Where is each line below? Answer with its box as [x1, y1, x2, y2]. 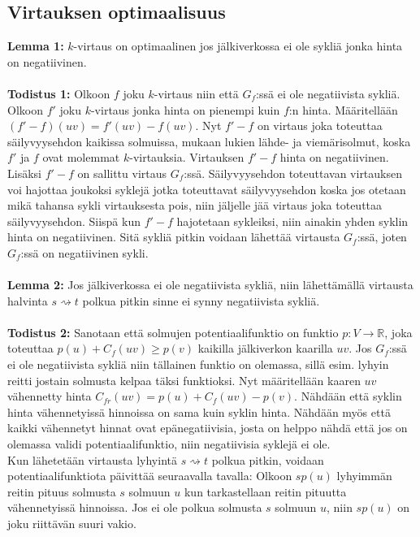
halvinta [7, 292, 48, 309]
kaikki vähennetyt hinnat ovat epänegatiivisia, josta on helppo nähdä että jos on [7, 419, 408, 436]
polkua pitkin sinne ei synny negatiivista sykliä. [82, 292, 320, 309]
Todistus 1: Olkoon [7, 84, 110, 102]
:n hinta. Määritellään [288, 101, 398, 118]
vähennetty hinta [7, 388, 92, 405]
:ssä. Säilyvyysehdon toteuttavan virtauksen [184, 164, 403, 181]
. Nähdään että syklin [294, 388, 402, 405]
